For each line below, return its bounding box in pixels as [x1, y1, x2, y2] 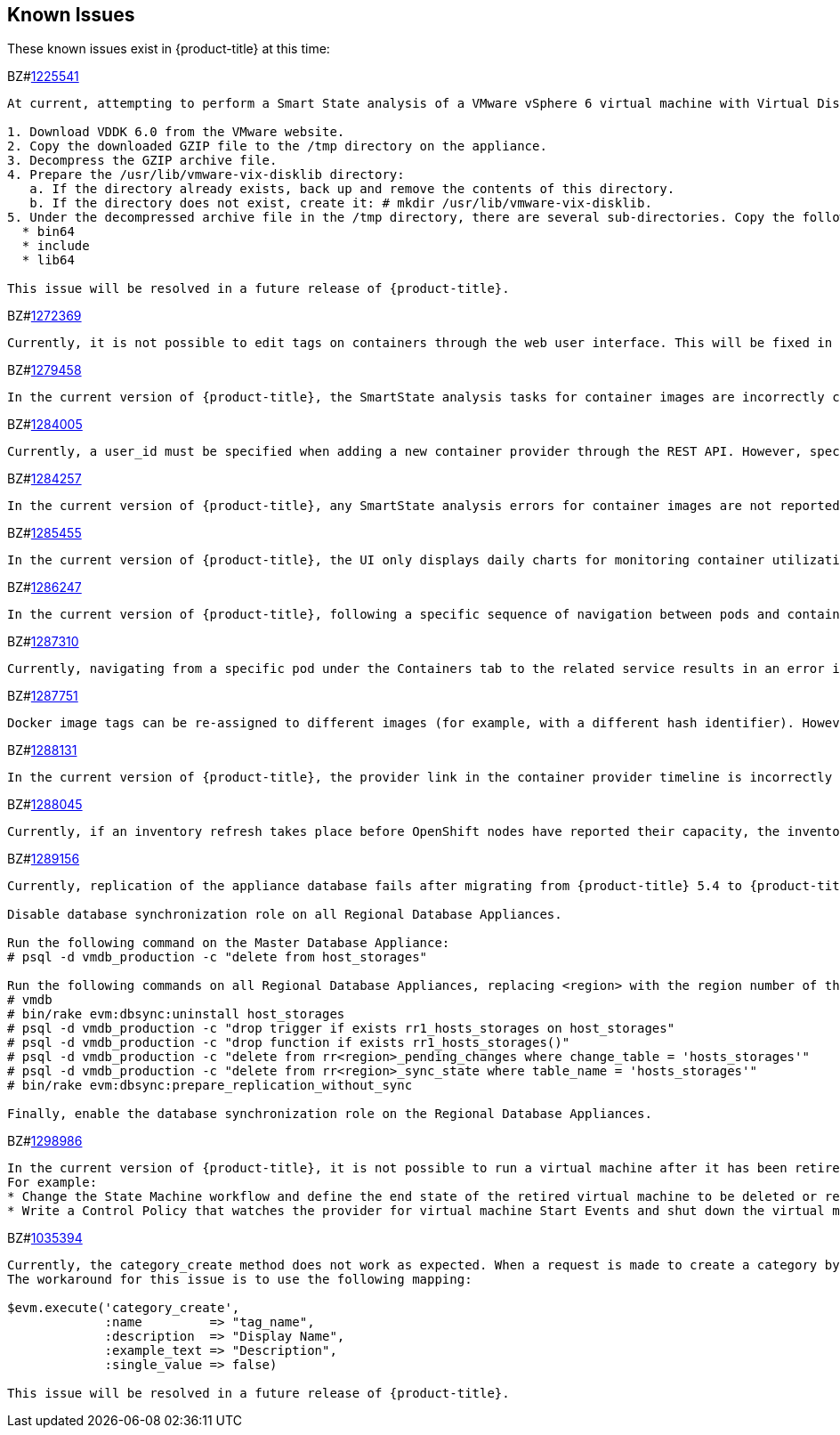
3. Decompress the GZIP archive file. [7, 153, 278, 168]
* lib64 [21, 253, 75, 268]
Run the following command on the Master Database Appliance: [7, 936, 450, 951]
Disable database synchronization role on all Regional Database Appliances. [7, 907, 562, 922]
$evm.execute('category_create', [7, 1301, 240, 1316]
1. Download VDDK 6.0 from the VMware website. [7, 125, 345, 140]
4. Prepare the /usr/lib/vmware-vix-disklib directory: [7, 167, 405, 182]
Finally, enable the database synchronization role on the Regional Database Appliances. [7, 1107, 652, 1122]
